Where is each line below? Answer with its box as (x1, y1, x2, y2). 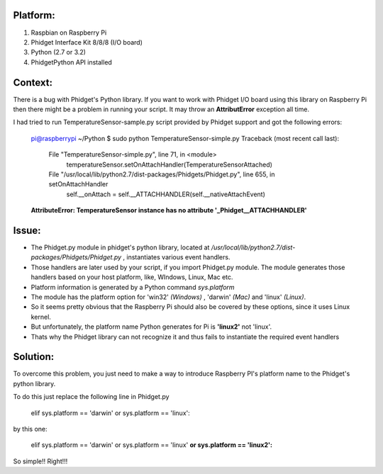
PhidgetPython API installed (30, 57, 113, 67)
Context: (13, 77, 53, 89)
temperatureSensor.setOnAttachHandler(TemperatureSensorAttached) (66, 160, 273, 169)
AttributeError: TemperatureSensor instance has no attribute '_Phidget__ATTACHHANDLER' (30, 206, 308, 215)
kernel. (30, 312, 51, 321)
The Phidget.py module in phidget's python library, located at (30, 243, 210, 252)
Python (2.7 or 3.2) (30, 48, 87, 57)
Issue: (13, 224, 42, 237)
